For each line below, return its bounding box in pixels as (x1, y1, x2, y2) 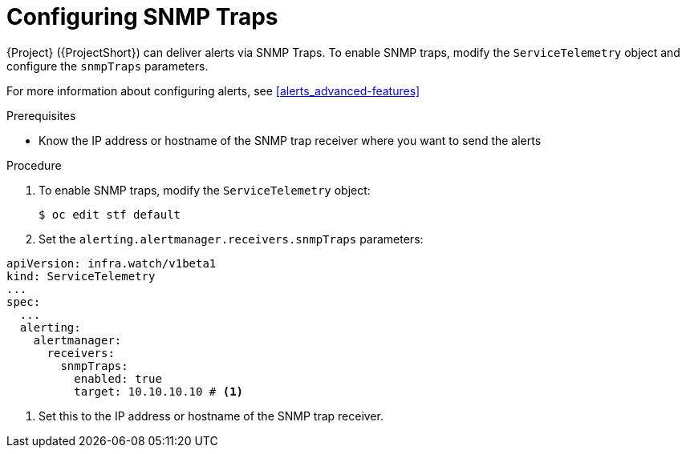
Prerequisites (6, 108, 76, 123)
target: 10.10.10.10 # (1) (74, 384, 244, 398)
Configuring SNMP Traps (6, 3, 278, 30)
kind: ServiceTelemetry (6, 269, 156, 283)
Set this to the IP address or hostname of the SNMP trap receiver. (39, 408, 384, 423)
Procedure (6, 158, 62, 172)
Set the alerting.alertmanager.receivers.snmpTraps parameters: (39, 231, 424, 246)
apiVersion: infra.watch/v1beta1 (6, 256, 217, 270)
